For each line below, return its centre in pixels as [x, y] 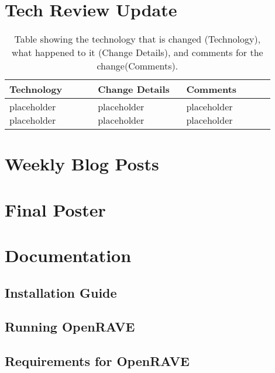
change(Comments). [137, 66]
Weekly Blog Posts [82, 164]
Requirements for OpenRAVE [97, 361]
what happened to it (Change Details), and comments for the [137, 53]
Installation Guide [61, 292]
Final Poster [55, 209]
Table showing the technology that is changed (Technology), [137, 39]
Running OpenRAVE [70, 327]
